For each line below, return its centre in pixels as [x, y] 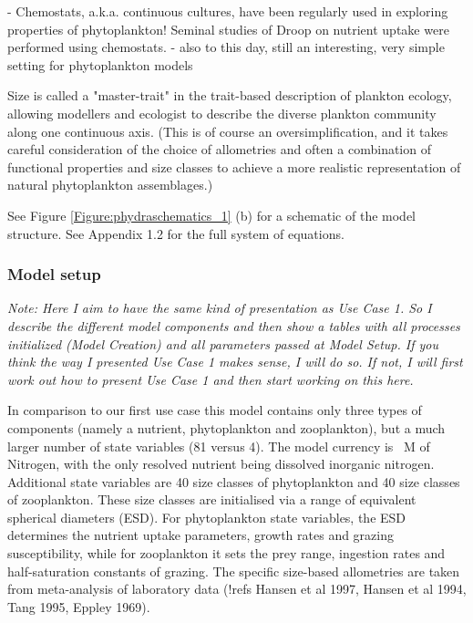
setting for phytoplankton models [100, 64]
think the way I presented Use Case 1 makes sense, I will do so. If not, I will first [235, 362]
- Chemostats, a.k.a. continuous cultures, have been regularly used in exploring [228, 11]
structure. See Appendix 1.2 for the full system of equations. [176, 233]
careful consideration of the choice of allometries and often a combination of [219, 149]
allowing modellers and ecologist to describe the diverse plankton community [222, 113]
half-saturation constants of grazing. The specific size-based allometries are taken [234, 571]
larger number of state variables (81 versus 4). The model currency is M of [219, 446]
